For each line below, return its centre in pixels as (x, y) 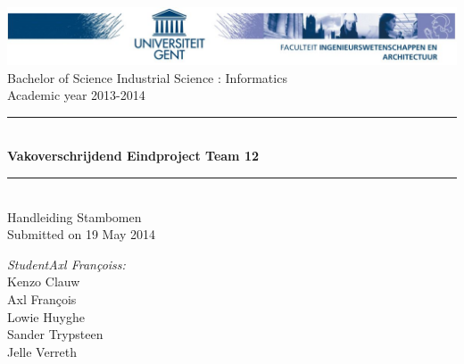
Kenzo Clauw (44, 281)
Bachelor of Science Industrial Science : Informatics (147, 77)
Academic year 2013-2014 (76, 95)
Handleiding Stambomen (75, 216)
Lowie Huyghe (46, 316)
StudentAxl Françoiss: (66, 264)
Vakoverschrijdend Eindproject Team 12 (133, 156)
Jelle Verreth (42, 351)
